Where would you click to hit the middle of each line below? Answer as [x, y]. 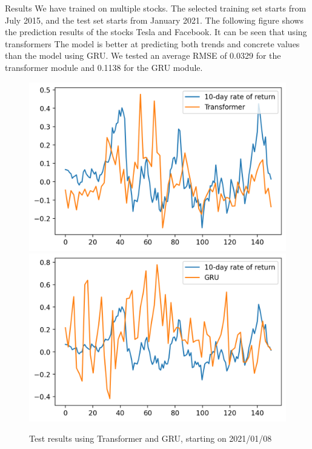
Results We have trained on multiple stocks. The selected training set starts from [156, 8]
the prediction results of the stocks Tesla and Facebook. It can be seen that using [156, 32]
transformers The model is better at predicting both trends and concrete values [152, 43]
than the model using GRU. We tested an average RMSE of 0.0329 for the [143, 55]
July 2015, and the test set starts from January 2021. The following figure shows [154, 20]
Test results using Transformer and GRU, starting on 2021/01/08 [151, 438]
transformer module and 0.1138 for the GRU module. [104, 67]
